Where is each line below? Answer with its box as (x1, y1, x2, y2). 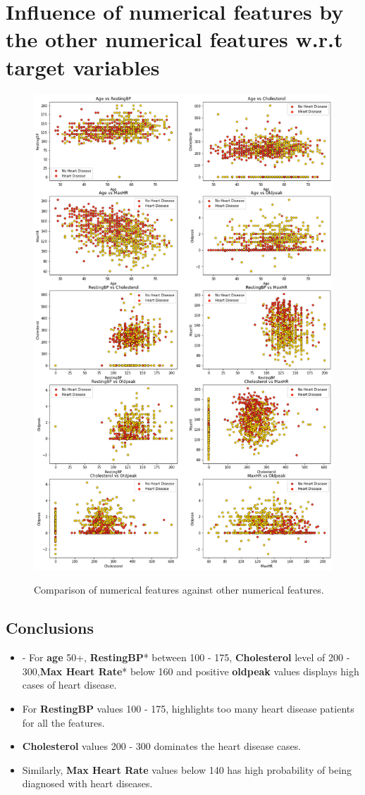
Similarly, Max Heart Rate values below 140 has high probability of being (22, 762, 352, 777)
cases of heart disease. (22, 677, 117, 692)
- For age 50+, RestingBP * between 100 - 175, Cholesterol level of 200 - (22, 650, 350, 665)
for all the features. (22, 715, 105, 730)
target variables (6, 52, 160, 81)
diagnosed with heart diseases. (22, 776, 153, 791)
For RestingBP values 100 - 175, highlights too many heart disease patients (22, 701, 354, 715)
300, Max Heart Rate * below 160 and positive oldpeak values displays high (22, 663, 359, 678)
